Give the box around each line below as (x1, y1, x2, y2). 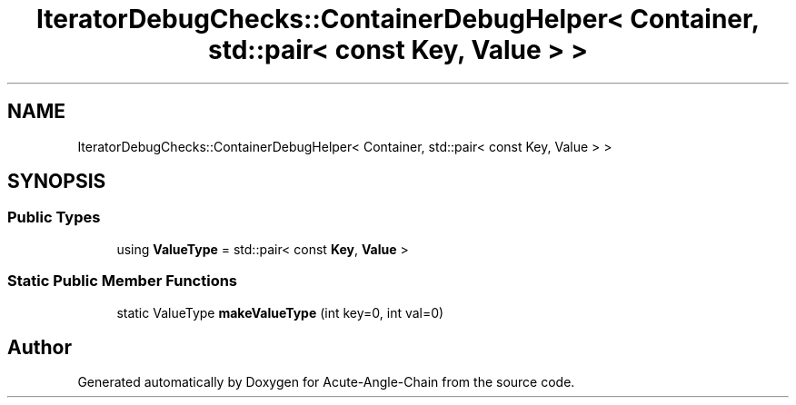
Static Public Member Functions (7, 272, 238, 291)
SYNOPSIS (7, 170, 106, 193)
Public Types (7, 208, 101, 227)
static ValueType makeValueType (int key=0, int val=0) (116, 304, 444, 321)
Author (7, 335, 72, 359)
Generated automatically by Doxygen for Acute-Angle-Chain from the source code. (77, 374, 575, 390)
